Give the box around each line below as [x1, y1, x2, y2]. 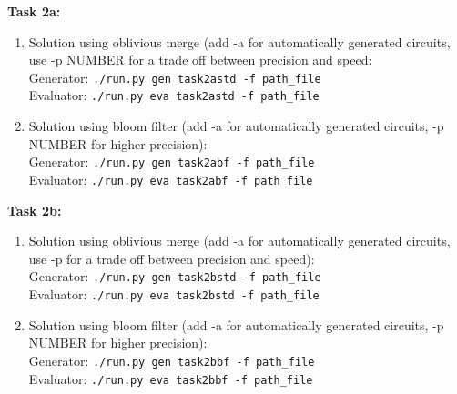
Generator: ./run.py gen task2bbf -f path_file [28, 350, 315, 369]
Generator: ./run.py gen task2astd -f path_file [28, 67, 321, 86]
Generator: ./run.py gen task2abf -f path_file [28, 152, 315, 171]
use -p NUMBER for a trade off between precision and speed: [28, 50, 372, 69]
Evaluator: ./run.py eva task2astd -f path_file [28, 86, 320, 105]
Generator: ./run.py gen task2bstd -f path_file [28, 267, 321, 286]
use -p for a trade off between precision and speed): [28, 248, 315, 268]
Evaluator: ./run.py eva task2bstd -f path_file [28, 285, 320, 304]
